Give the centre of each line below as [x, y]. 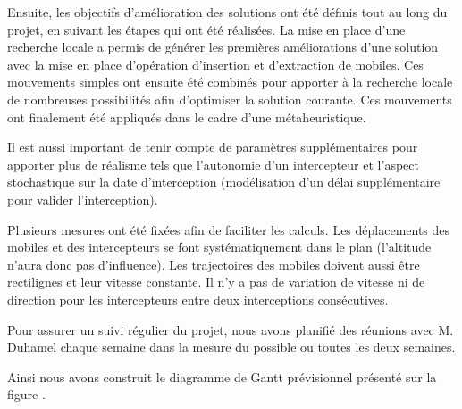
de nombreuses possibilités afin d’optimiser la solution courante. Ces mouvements [230, 99]
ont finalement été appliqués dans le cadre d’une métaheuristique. [187, 117]
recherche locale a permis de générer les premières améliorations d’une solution [223, 47]
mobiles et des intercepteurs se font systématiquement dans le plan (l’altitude [219, 247]
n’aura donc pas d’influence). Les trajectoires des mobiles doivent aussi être [214, 264]
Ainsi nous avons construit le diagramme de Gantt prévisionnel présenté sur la [222, 376]
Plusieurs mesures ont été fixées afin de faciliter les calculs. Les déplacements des [229, 229]
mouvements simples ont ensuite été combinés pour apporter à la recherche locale [230, 82]
